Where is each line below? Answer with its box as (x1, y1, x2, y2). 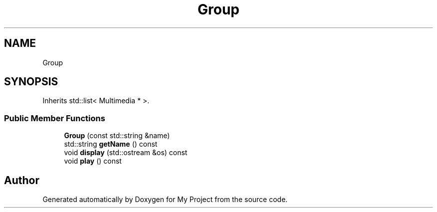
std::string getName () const (64, 140, 158, 149)
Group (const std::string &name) (64, 131, 170, 140)
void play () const (64, 157, 122, 166)
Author (4, 174, 39, 187)
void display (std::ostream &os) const (64, 148, 188, 157)
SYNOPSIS (4, 75, 58, 88)
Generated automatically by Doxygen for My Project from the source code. (42, 195, 288, 204)
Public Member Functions (4, 113, 105, 123)
